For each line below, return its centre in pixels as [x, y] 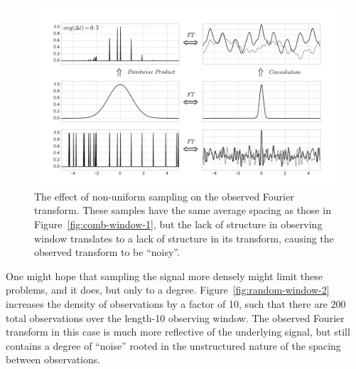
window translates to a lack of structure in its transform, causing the [184, 238]
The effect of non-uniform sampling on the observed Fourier [164, 196]
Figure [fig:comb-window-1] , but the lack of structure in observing [178, 224]
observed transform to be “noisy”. [107, 252]
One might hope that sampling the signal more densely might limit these [164, 276]
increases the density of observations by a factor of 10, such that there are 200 [176, 303]
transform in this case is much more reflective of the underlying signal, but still [178, 332]
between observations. [53, 359]
